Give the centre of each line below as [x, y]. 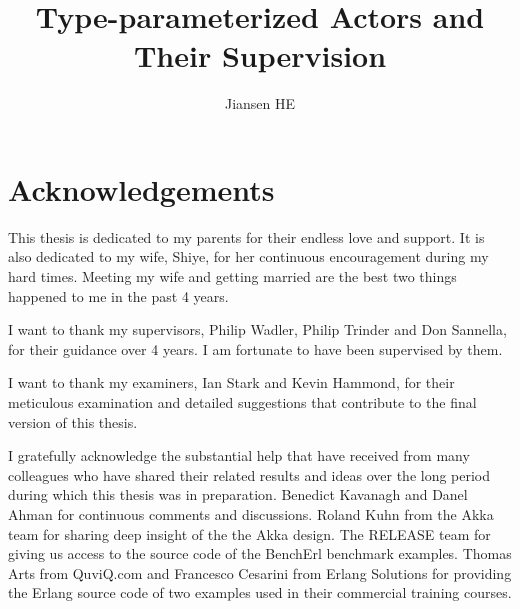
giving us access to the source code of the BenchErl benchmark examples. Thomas [260, 553]
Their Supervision [260, 55]
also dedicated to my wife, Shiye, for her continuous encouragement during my [248, 256]
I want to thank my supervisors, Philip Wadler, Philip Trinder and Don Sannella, [257, 329]
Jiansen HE [260, 103]
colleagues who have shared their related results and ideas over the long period [249, 474]
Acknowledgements [141, 188]
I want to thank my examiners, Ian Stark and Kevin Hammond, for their [231, 382]
